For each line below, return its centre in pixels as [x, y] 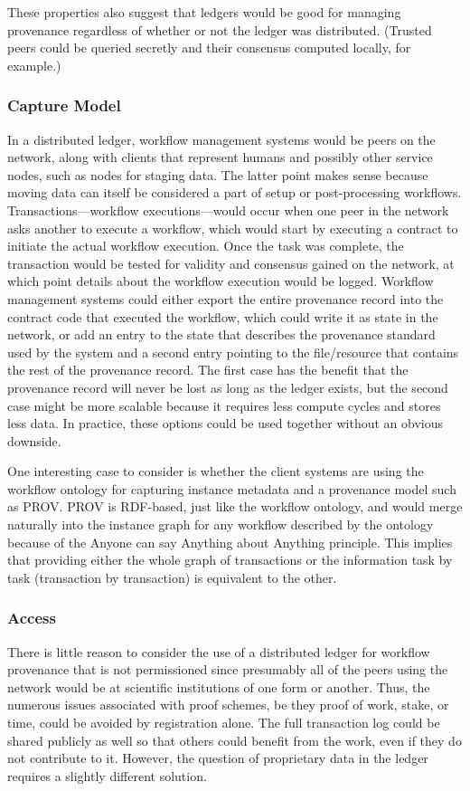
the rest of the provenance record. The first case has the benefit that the [208, 370]
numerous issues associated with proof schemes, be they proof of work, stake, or [228, 705]
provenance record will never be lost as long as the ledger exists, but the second [228, 387]
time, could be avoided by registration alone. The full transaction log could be [224, 723]
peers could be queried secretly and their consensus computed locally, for [209, 48]
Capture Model [64, 105]
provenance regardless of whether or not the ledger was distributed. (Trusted [220, 29]
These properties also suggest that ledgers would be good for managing [204, 12]
